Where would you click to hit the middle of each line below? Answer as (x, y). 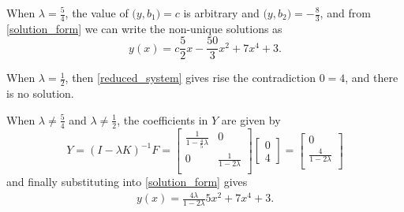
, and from (345, 13)
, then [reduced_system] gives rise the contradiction (190, 78)
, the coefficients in (163, 119)
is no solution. (40, 93)
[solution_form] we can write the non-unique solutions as (144, 28)
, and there (372, 78)
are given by (251, 119)
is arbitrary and (221, 13)
